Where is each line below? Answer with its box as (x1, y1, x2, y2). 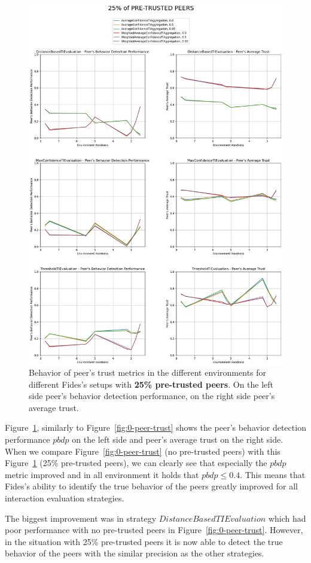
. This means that (240, 468, 306, 480)
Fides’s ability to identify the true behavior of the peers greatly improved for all (5, 480, 298, 492)
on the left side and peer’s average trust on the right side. (72, 433, 283, 446)
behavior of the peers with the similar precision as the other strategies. (5, 547, 264, 559)
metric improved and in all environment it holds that (5, 468, 199, 480)
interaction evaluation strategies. (5, 492, 124, 504)
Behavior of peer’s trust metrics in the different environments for (29, 366, 267, 379)
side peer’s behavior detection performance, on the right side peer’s (29, 389, 275, 402)
